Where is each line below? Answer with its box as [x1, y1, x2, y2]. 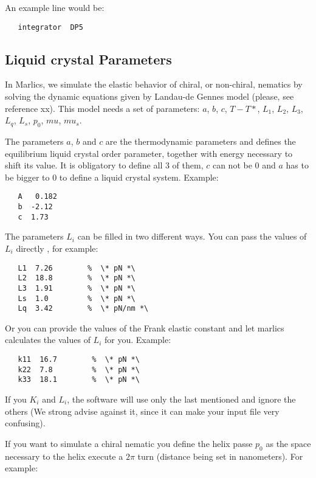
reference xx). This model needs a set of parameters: [5, 102, 200, 114]
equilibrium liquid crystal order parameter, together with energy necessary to [5, 147, 293, 159]
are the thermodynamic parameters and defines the [105, 135, 296, 148]
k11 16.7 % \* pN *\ [18, 355, 140, 364]
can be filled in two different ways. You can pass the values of [77, 230, 307, 243]
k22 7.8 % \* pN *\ [18, 365, 140, 374]
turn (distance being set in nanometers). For [137, 449, 303, 462]
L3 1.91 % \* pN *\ [18, 283, 136, 293]
